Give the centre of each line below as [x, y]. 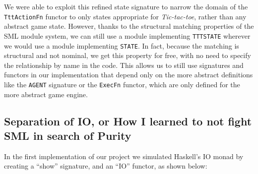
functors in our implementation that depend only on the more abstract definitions [129, 75]
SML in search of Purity [68, 135]
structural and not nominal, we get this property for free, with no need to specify [128, 55]
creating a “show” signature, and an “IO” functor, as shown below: [106, 166]
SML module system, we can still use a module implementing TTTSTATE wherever [127, 35]
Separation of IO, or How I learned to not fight [128, 121]
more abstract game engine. [46, 94]
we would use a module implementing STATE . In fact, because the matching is [122, 45]
